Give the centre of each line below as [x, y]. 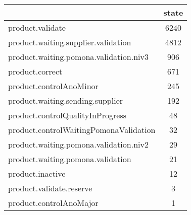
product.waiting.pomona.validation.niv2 [78, 144]
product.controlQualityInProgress [67, 115]
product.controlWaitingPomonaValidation [82, 130]
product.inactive [37, 173]
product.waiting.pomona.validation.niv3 [78, 57]
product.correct [35, 71]
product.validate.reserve [50, 188]
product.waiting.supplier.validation [70, 42]
